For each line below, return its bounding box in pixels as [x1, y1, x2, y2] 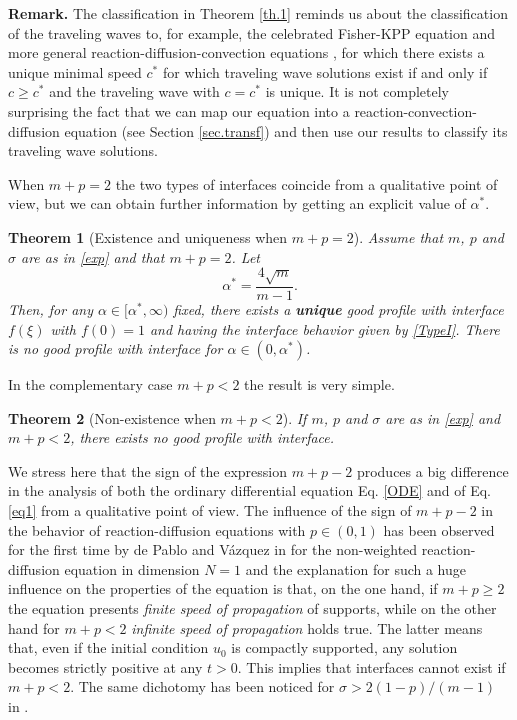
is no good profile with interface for [8, 338, 223, 359]
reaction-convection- [354, 100, 477, 121]
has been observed [383, 519, 495, 540]
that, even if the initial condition [8, 637, 209, 658]
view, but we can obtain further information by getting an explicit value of [8, 193, 466, 214]
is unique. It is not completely [265, 81, 450, 102]
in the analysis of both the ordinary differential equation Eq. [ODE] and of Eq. [8, 480, 491, 501]
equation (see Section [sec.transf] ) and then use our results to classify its [64, 120, 508, 141]
